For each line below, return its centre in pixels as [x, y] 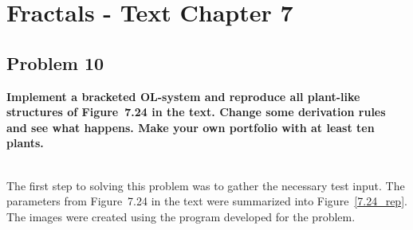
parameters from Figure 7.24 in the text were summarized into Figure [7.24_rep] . [207, 201]
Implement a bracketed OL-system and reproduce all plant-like [183, 96]
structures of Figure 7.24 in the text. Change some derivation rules [196, 112]
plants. [25, 143]
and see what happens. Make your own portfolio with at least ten [191, 127]
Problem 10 [55, 62]
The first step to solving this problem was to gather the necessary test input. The [206, 185]
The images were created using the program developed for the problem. [181, 216]
